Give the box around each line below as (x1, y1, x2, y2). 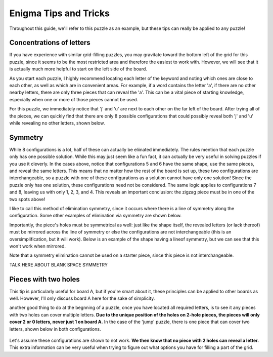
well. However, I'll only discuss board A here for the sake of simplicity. (9, 295, 155, 301)
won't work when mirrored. (9, 243, 66, 249)
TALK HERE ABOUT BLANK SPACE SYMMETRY (9, 261, 108, 268)
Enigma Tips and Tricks (9, 8, 110, 19)
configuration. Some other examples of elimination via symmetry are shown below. (9, 213, 182, 219)
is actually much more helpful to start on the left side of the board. (9, 66, 148, 72)
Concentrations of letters (9, 38, 90, 47)
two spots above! (9, 196, 45, 202)
